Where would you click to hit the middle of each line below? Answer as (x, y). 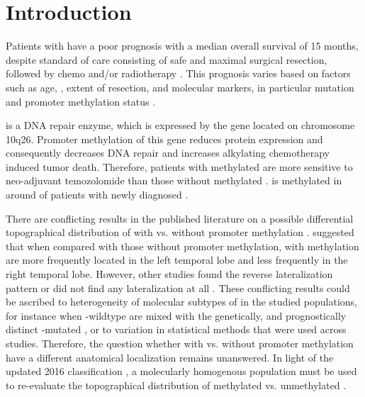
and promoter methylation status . (81, 101)
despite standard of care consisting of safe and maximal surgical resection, (167, 59)
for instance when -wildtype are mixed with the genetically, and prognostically (176, 315)
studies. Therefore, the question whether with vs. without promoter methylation (180, 343)
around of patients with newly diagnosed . (97, 195)
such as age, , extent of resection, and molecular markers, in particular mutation (180, 87)
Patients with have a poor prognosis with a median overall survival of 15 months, (182, 46)
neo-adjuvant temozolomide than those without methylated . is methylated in (174, 180)
